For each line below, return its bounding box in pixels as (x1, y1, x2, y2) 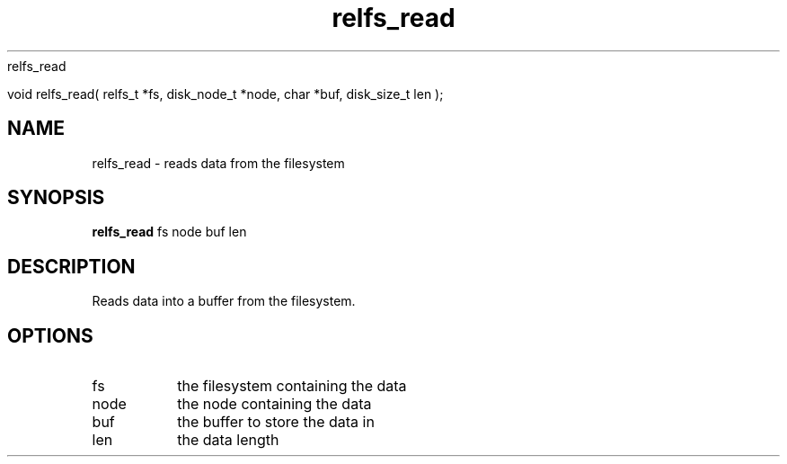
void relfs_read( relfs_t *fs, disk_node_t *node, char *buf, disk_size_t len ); (7, 85, 444, 102)
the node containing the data (177, 395, 372, 414)
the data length (177, 431, 279, 450)
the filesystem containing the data (177, 377, 407, 396)
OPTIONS (7, 324, 93, 347)
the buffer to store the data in (177, 413, 375, 432)
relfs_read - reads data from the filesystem (92, 155, 345, 171)
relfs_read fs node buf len (92, 224, 247, 240)
